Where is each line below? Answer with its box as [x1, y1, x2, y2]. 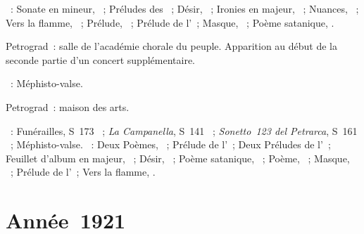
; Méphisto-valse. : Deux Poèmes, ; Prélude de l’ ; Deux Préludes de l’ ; [10, 137, 331, 152]
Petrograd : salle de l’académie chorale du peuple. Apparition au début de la [6, 39, 338, 53]
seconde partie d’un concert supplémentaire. [6, 52, 195, 67]
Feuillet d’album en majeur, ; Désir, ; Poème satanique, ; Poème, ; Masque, [6, 150, 350, 165]
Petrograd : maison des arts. [6, 99, 130, 114]
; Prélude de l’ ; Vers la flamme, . [10, 164, 156, 179]
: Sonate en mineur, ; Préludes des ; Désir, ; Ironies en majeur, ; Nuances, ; [10, 1, 359, 15]
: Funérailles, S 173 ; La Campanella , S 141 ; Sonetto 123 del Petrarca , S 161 [10, 123, 358, 138]
